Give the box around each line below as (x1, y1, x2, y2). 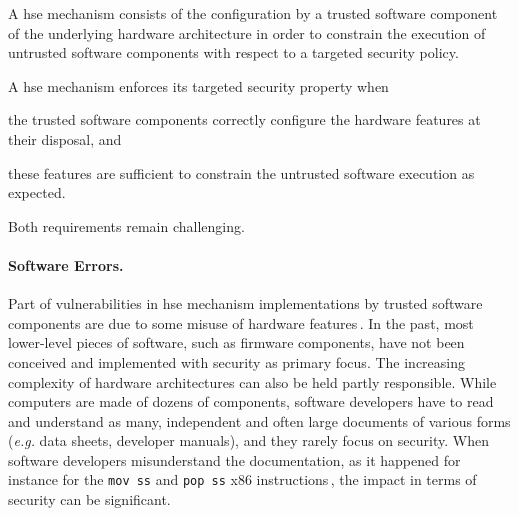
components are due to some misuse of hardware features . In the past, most (8, 312, 474, 333)
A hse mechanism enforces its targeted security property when (8, 75, 389, 96)
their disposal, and (8, 128, 122, 149)
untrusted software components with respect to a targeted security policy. (8, 42, 459, 63)
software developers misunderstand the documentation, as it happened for (8, 449, 461, 470)
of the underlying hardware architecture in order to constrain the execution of (8, 22, 486, 43)
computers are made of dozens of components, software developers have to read (8, 391, 494, 412)
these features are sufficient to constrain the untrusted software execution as (8, 162, 475, 183)
